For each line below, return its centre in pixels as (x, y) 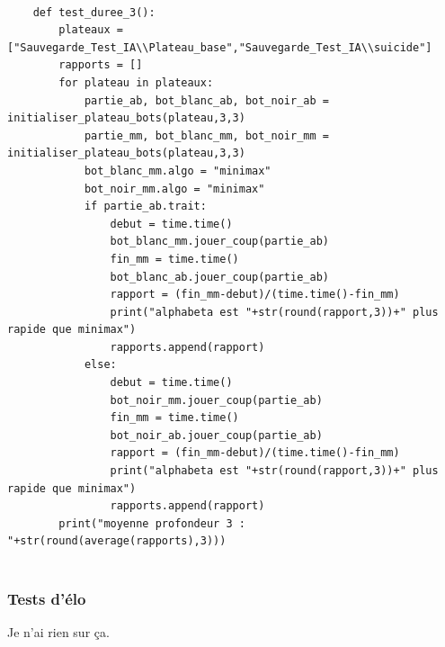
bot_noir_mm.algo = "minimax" (174, 189)
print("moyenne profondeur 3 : (152, 523)
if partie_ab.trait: (145, 207)
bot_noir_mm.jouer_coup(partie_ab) (216, 400)
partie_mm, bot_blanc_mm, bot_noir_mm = (206, 135)
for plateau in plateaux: (136, 82)
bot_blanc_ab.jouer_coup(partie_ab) (219, 277)
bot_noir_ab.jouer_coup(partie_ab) (216, 435)
